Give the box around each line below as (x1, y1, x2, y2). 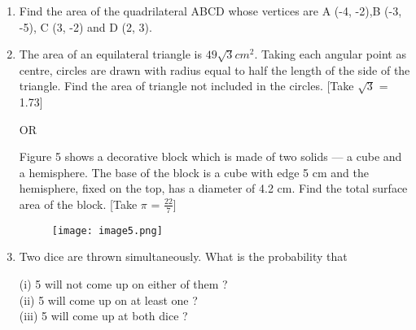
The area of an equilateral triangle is (19, 46, 202, 63)
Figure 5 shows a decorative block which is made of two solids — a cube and (19, 148, 402, 165)
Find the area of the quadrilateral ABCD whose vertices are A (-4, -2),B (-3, (19, 2, 402, 19)
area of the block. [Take (19, 195, 138, 212)
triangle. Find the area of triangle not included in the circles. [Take (19, 77, 354, 94)
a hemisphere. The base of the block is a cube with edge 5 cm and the (19, 163, 369, 180)
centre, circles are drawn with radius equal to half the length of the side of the (19, 61, 410, 78)
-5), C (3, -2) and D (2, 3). (19, 18, 152, 35)
